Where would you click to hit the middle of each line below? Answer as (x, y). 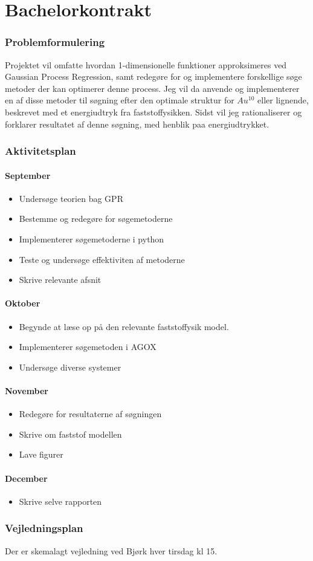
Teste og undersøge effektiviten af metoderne (102, 259)
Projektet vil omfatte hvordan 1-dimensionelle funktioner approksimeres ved (146, 64)
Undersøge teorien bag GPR (71, 198)
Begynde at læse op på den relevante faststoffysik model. (124, 326)
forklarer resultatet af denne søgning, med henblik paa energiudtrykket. (137, 124)
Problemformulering (55, 42)
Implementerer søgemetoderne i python (92, 238)
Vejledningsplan (44, 528)
